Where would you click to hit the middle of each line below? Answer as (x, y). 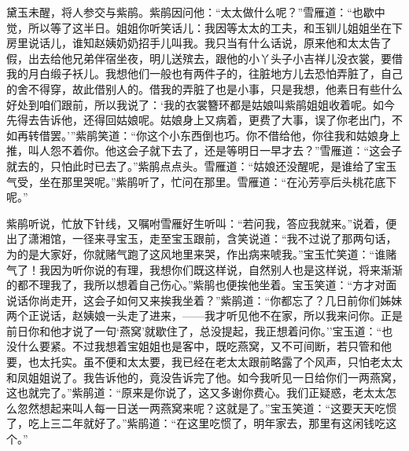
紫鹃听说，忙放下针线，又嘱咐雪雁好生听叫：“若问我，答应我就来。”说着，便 (202, 223)
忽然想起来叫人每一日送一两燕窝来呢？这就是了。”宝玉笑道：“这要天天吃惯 (207, 407)
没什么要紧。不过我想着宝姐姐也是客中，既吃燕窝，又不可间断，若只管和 (193, 346)
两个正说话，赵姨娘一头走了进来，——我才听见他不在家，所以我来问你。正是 (204, 315)
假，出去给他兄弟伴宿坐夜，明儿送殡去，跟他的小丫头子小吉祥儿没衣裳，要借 (204, 58)
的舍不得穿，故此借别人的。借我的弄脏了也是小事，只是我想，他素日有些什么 (204, 88)
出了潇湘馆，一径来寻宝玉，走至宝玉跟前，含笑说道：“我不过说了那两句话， (202, 238)
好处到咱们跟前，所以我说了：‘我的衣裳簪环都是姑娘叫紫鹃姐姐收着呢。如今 (201, 104)
